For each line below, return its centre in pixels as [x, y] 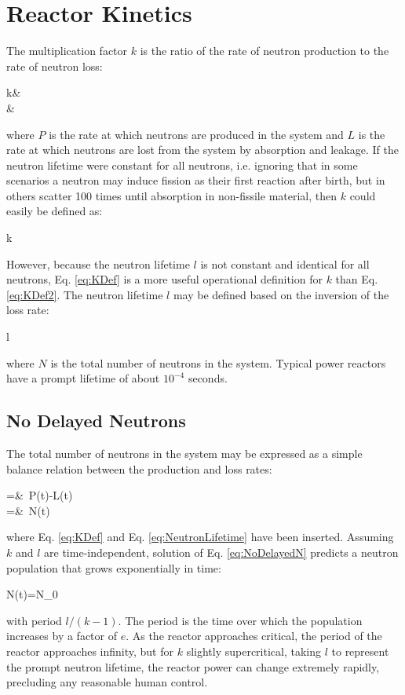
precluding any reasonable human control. [107, 682]
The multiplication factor [67, 51]
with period [34, 620]
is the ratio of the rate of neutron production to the [265, 51]
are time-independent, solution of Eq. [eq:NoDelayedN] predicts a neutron [221, 552]
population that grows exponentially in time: [114, 567]
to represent [360, 651]
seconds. [208, 378]
